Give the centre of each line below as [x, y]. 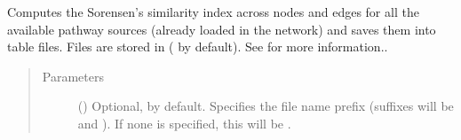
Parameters [73, 76]
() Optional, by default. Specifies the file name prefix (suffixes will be [266, 106]
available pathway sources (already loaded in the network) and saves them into [222, 29]
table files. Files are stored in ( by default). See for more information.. [198, 47]
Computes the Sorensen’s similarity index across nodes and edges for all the [213, 12]
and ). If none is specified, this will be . [184, 123]
